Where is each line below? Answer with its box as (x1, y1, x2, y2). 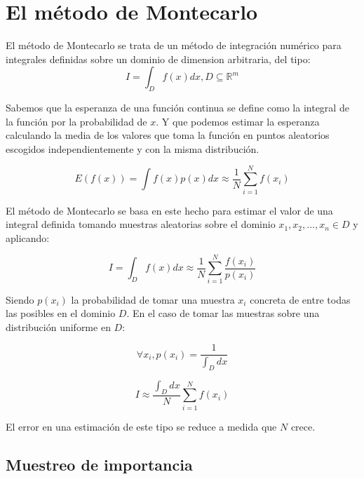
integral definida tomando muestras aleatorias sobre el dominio (6, 217, 276, 231)
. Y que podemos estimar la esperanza (156, 114, 320, 128)
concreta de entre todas (250, 292, 351, 306)
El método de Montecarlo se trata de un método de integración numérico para (6, 38, 342, 53)
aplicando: (6, 230, 50, 245)
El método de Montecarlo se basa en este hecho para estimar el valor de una (6, 203, 333, 217)
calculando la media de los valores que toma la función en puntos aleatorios (6, 128, 330, 142)
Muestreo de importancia (6, 453, 193, 475)
